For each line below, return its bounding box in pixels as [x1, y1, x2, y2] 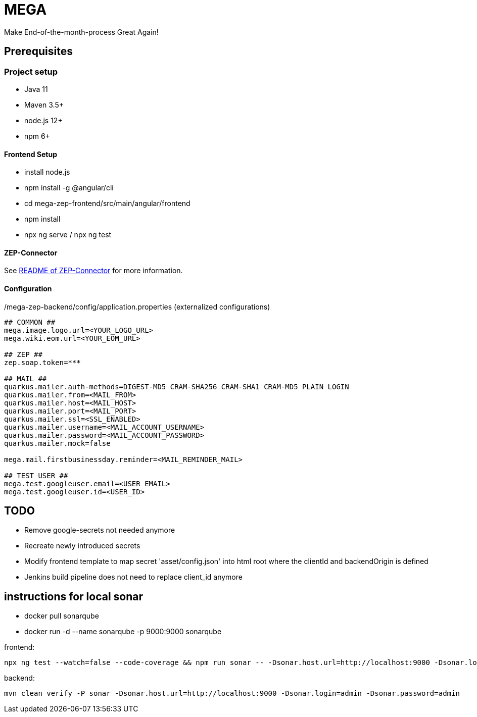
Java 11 [24, 84, 48, 93]
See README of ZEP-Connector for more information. [4, 266, 183, 275]
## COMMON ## [4, 318, 56, 326]
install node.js [24, 168, 70, 177]
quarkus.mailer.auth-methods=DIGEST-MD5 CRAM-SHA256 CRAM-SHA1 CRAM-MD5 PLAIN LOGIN [4, 382, 349, 391]
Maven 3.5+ [24, 100, 64, 109]
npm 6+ [24, 131, 50, 140]
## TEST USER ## [4, 471, 68, 480]
